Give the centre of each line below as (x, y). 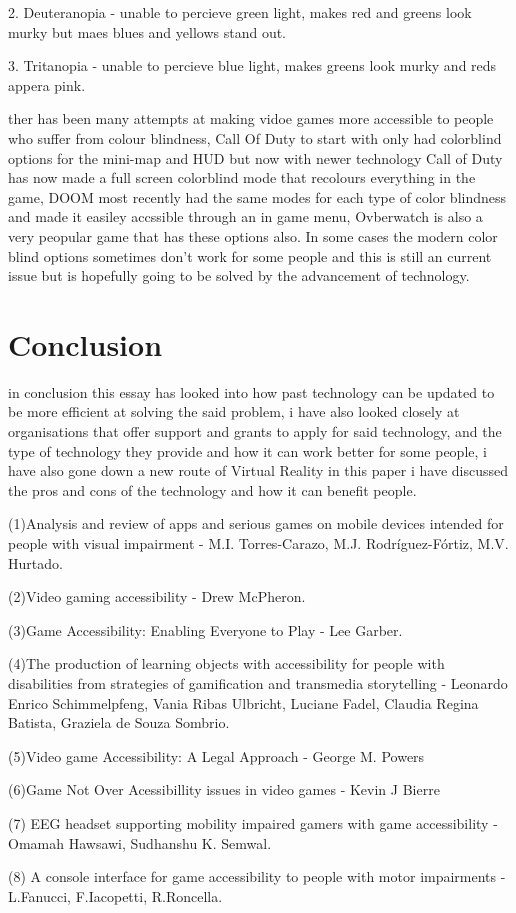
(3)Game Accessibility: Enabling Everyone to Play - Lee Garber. (205, 629)
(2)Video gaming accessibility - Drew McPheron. (157, 596)
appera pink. (47, 84)
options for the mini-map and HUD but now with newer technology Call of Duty (255, 157)
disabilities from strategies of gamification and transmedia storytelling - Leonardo (258, 682)
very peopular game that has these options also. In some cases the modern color (253, 235)
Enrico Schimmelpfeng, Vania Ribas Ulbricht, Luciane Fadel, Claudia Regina (243, 702)
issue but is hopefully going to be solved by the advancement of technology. (239, 275)
